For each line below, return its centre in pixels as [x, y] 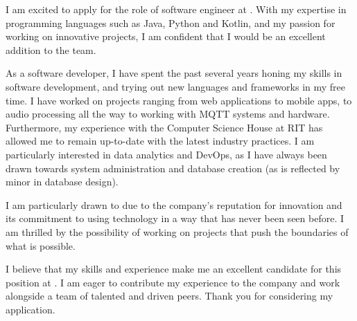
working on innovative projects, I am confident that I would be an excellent [166, 36]
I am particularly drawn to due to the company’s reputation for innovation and [174, 204]
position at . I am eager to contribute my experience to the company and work [173, 282]
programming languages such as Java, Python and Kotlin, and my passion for [171, 22]
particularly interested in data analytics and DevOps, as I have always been [166, 154]
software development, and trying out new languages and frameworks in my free [176, 86]
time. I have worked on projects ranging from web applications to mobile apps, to [179, 100]
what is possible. [41, 245]
